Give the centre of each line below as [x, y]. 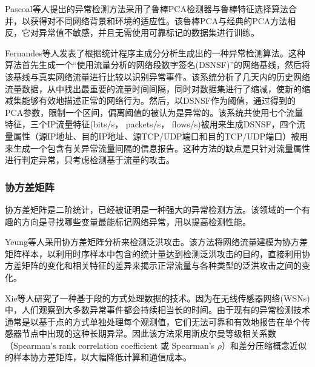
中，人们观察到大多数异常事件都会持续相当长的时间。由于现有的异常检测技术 [157, 310]
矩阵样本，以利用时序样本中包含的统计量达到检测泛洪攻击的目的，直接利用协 [157, 253]
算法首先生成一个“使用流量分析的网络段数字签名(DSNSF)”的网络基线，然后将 [158, 65]
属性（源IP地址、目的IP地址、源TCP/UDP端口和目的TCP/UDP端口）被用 [161, 136]
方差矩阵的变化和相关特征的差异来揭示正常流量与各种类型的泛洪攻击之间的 [153, 265]
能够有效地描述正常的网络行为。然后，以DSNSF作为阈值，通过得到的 [158, 100]
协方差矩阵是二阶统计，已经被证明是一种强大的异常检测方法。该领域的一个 [153, 209]
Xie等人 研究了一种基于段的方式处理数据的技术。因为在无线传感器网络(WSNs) [157, 298]
